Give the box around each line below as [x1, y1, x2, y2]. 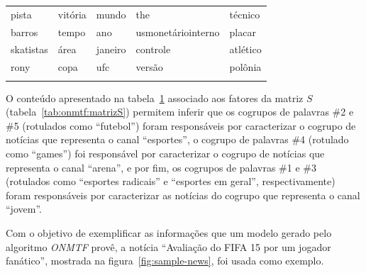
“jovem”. [6, 201, 42, 216]
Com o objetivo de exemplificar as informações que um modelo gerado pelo [6, 225, 332, 240]
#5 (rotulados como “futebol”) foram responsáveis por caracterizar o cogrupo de [6, 118, 356, 133]
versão [135, 60, 163, 74]
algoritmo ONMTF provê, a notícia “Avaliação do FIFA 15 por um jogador [6, 239, 331, 254]
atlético [229, 42, 262, 57]
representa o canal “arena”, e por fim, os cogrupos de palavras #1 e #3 [6, 160, 316, 174]
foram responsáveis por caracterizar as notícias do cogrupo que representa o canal [6, 187, 360, 202]
